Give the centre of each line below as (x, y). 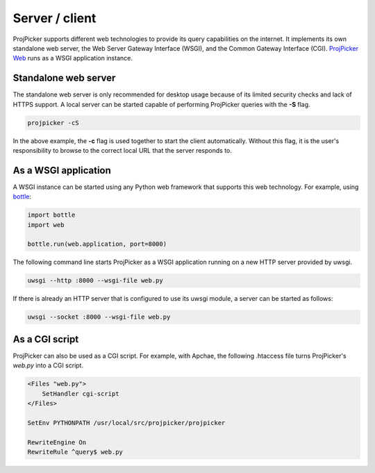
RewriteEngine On (57, 442)
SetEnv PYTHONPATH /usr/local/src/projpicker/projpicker (126, 423)
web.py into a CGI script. (48, 365)
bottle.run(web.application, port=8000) (97, 244)
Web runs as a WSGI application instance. (73, 58)
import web (46, 225)
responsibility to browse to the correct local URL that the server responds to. (123, 150)
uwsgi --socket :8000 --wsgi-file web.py (99, 317)
